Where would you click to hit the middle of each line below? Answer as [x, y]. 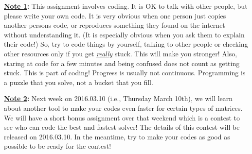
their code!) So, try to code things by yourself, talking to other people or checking [126, 44]
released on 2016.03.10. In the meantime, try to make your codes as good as [117, 136]
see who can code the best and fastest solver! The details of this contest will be [122, 127]
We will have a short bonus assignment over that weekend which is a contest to [122, 117]
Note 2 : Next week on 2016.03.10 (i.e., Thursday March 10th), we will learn [118, 98]
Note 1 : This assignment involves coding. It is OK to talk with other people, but [126, 6]
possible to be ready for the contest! [58, 146]
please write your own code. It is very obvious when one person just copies [115, 15]
